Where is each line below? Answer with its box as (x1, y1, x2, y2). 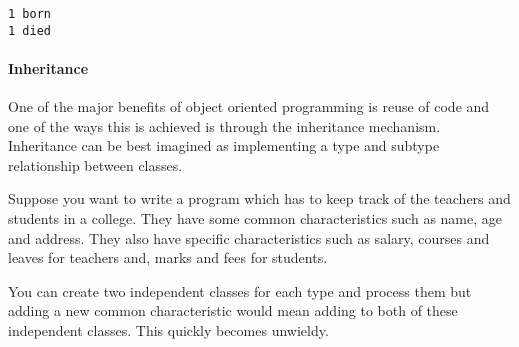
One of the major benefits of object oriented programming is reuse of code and (8, 96, 490, 117)
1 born (8, 7, 51, 21)
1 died (8, 23, 51, 38)
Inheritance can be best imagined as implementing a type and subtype (8, 135, 440, 156)
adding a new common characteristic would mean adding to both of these (8, 300, 458, 321)
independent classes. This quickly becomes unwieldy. (8, 320, 329, 341)
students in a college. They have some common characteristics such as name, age (8, 208, 503, 229)
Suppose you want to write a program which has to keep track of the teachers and (8, 188, 511, 209)
